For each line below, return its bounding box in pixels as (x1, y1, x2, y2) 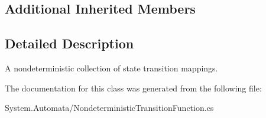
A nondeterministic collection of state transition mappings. (5, 61, 218, 74)
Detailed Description (5, 34, 134, 53)
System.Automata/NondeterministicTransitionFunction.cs (5, 101, 214, 114)
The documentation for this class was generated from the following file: (5, 81, 262, 94)
